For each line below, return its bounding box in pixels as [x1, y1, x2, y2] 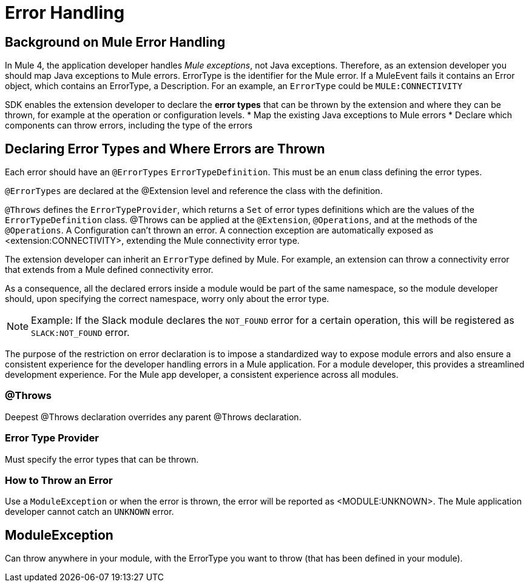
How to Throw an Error [5, 474, 113, 486]
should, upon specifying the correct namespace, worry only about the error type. [5, 293, 329, 304]
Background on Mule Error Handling [5, 34, 226, 50]
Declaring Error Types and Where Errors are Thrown [5, 141, 325, 156]
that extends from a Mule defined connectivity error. [5, 264, 214, 275]
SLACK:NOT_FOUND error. [31, 326, 130, 339]
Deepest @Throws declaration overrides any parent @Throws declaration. [5, 411, 302, 422]
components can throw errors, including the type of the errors [5, 120, 253, 131]
